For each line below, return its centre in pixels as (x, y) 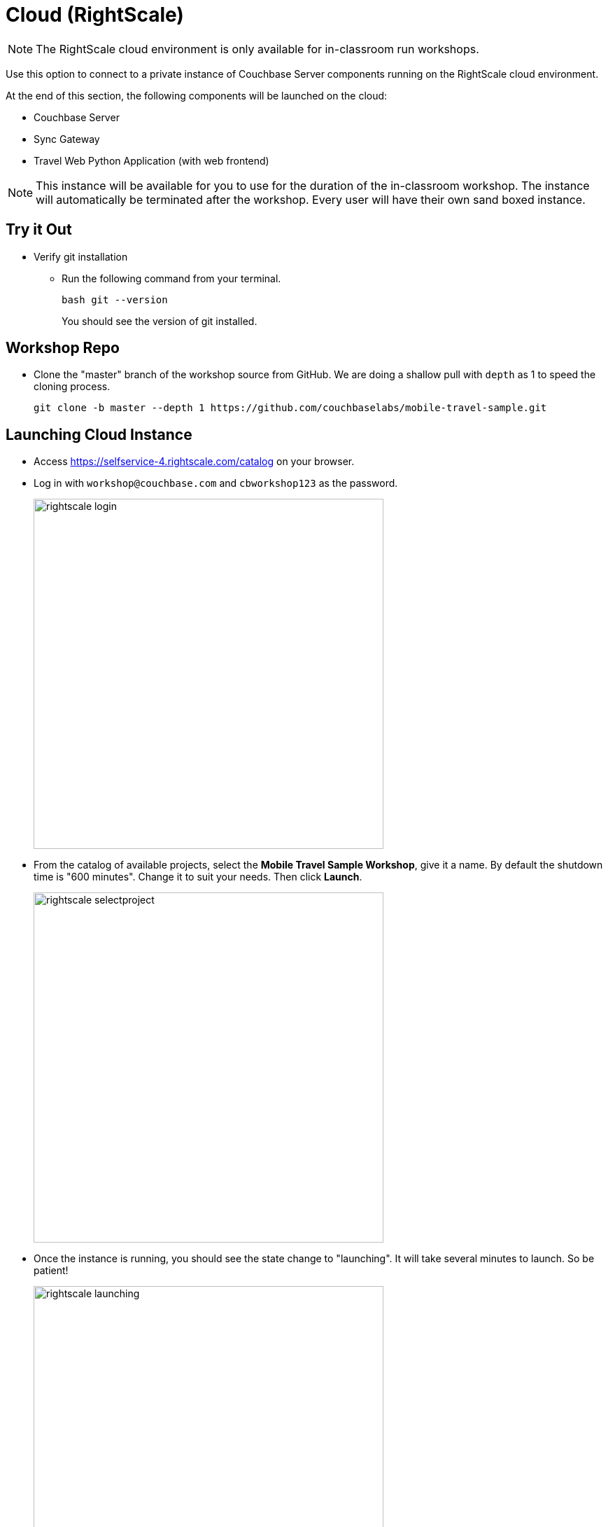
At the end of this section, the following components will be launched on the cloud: (197, 95)
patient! (51, 1271)
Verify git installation (81, 256)
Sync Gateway (67, 139)
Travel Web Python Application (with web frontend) (151, 160)
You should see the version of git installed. (160, 321)
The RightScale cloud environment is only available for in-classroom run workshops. (257, 49)
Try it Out (39, 230)
